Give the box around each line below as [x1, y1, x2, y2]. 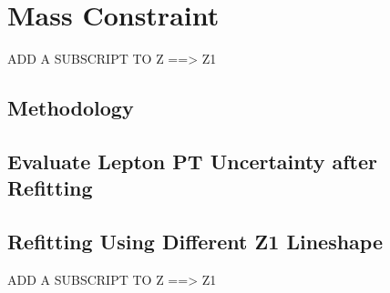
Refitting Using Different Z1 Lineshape [7, 227, 383, 256]
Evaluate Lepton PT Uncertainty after [7, 146, 378, 175]
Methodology [7, 94, 134, 122]
